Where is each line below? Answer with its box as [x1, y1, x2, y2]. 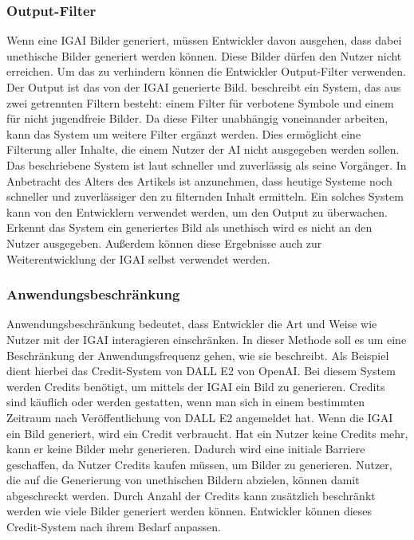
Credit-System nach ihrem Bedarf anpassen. [6, 518, 221, 535]
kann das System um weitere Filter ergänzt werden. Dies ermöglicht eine [6, 125, 361, 142]
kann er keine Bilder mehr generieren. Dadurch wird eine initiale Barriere [6, 440, 365, 457]
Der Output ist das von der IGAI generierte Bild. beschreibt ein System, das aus [6, 79, 401, 95]
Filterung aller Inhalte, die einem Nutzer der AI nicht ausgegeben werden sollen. [6, 141, 400, 158]
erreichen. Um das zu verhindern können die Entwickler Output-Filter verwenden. [6, 63, 406, 80]
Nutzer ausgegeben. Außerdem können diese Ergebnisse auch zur [6, 234, 322, 251]
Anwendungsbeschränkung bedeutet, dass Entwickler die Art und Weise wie [6, 315, 377, 332]
